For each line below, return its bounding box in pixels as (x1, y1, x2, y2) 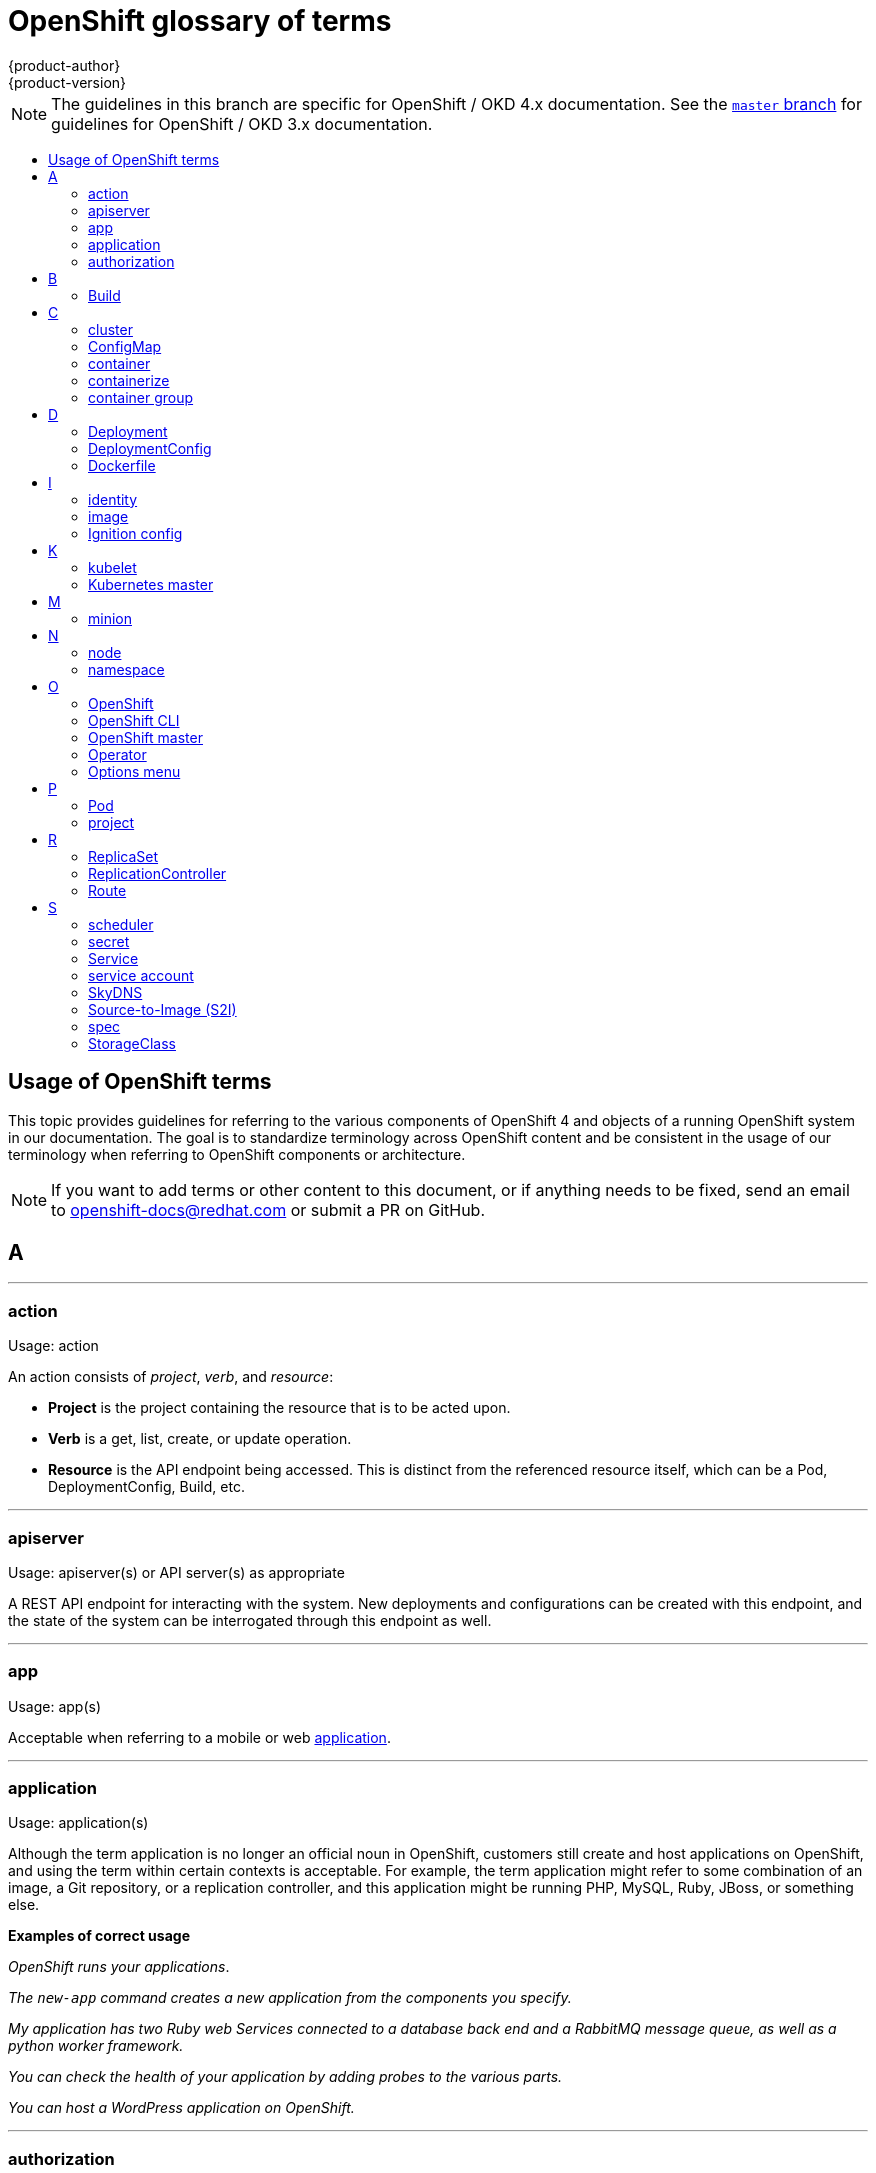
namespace (88, 660, 165, 678)
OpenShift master (88, 728, 203, 746)
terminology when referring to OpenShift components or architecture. (8, 1145, 466, 1163)
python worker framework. (8, 2037, 184, 2055)
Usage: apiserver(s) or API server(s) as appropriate (8, 1563, 345, 1581)
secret (88, 932, 130, 950)
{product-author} (8, 56, 121, 74)
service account (88, 966, 194, 984)
